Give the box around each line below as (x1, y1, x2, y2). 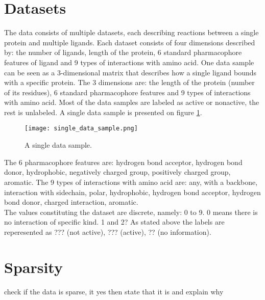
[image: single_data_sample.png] (25, 125, 138, 132)
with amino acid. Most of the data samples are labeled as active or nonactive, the (4, 97, 259, 107)
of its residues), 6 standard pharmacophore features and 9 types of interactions (4, 87, 251, 97)
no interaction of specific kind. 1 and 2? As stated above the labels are (4, 216, 225, 227)
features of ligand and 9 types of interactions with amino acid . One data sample (4, 57, 254, 67)
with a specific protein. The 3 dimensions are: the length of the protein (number (4, 77, 255, 88)
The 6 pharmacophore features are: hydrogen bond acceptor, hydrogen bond (4, 156, 243, 167)
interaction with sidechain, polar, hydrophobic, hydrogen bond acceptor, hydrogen (4, 186, 261, 197)
